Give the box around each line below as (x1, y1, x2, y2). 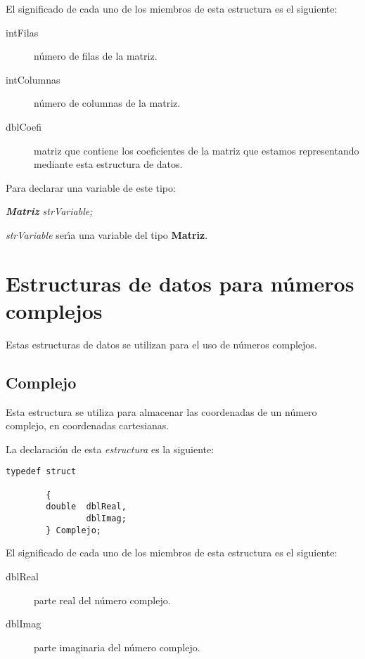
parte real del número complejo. (34, 592, 171, 607)
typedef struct (6, 466, 77, 477)
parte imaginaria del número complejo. (34, 639, 200, 654)
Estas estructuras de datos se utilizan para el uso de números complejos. (6, 337, 317, 351)
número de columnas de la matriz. (34, 96, 181, 110)
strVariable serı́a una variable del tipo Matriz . (6, 227, 208, 242)
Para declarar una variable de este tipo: (6, 180, 176, 195)
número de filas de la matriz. (34, 48, 158, 63)
